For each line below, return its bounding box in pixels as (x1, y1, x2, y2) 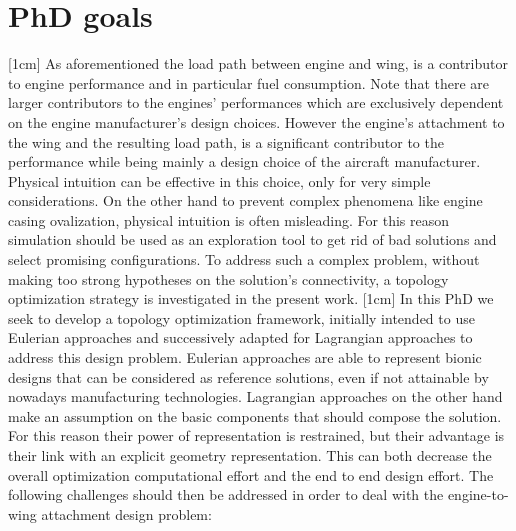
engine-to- (447, 484, 509, 505)
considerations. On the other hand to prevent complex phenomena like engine (8, 190, 483, 211)
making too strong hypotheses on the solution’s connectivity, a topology (8, 268, 449, 289)
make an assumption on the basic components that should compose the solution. (8, 405, 502, 426)
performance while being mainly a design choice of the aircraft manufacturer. (8, 151, 481, 172)
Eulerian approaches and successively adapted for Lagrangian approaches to (8, 327, 473, 348)
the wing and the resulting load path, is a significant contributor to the (8, 131, 444, 152)
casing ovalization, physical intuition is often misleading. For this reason (8, 209, 449, 230)
